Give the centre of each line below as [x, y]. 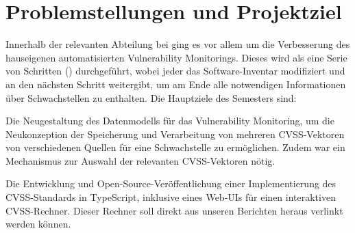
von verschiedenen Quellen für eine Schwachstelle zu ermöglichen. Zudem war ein [175, 147]
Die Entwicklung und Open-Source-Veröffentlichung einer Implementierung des [171, 183]
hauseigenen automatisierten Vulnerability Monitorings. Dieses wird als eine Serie [176, 57]
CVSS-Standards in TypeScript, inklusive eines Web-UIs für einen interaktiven [171, 197]
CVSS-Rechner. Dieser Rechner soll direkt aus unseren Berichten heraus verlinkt [174, 210]
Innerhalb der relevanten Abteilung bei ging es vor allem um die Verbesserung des [178, 44]
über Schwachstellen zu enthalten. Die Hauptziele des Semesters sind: [151, 97]
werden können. [38, 224]
